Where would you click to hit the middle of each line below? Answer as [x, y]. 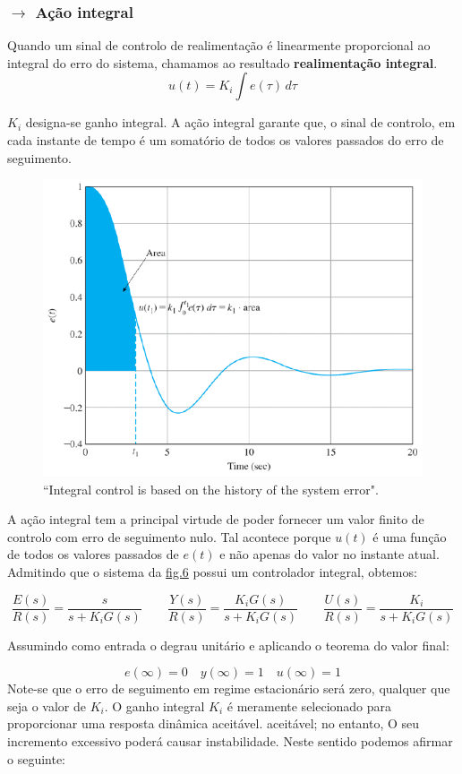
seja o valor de [47, 705]
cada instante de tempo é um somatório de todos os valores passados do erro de [226, 140]
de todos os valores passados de [93, 554]
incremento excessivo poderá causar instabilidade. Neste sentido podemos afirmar [230, 741]
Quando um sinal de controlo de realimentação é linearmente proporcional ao [219, 45]
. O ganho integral [154, 705]
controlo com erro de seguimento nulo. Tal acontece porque [169, 536]
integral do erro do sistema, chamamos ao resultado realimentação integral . [222, 62]
